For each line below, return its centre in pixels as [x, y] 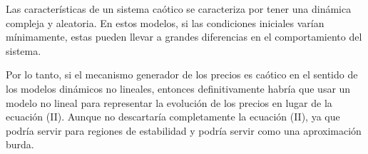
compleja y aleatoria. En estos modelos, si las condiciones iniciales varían [165, 22]
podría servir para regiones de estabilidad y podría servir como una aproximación [184, 130]
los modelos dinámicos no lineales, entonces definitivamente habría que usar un [178, 88]
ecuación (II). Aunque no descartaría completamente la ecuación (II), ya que [173, 117]
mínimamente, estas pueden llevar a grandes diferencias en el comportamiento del [184, 37]
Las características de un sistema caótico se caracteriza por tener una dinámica [179, 9]
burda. [20, 144]
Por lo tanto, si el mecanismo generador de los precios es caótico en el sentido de [182, 75]
